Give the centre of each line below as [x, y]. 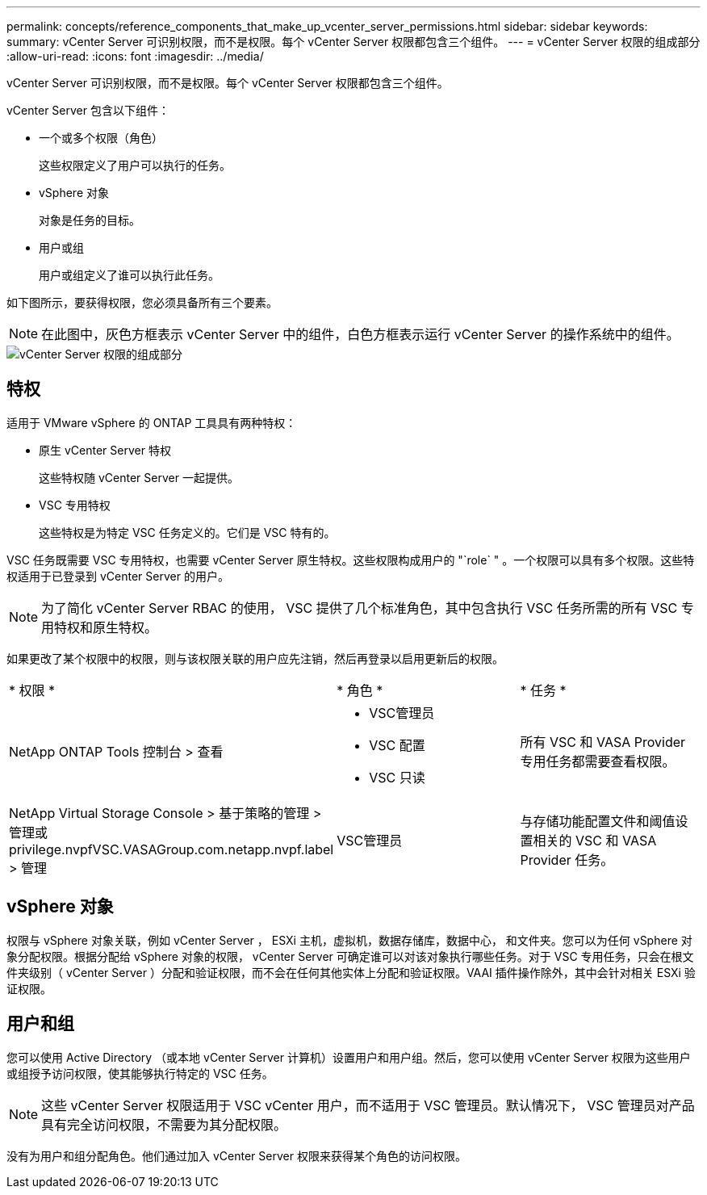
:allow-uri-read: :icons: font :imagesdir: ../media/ [135, 56]
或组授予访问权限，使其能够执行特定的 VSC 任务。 [140, 1073]
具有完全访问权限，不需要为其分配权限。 [164, 1124]
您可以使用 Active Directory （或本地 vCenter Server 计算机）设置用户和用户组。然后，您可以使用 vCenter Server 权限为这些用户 [349, 1057]
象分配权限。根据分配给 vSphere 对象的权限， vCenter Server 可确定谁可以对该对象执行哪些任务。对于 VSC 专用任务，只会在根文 [350, 956]
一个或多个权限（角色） [101, 138]
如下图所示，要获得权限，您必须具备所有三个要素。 [142, 302]
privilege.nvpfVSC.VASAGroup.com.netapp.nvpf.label [172, 849]
